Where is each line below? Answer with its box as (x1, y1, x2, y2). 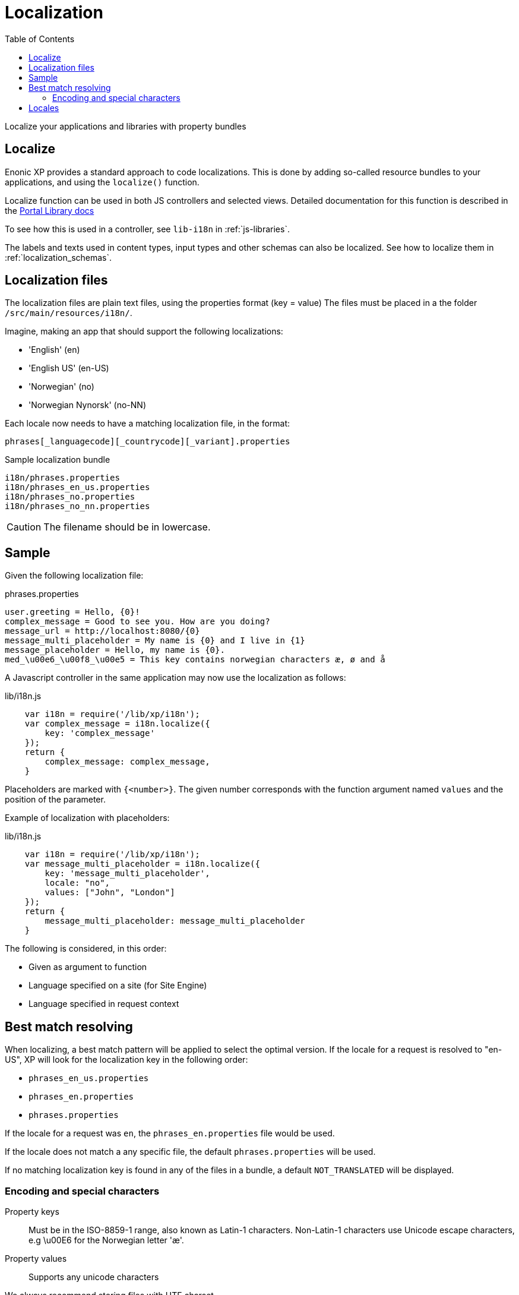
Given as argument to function (29, 962, 147, 972)
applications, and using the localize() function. (5, 176, 200, 187)
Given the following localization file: (5, 570, 144, 581)
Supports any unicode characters (29, 1271, 159, 1282)
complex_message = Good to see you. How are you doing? (5, 617, 270, 627)
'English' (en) (29, 345, 80, 355)
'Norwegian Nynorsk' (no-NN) (29, 400, 146, 410)
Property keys (5, 1206, 59, 1217)
